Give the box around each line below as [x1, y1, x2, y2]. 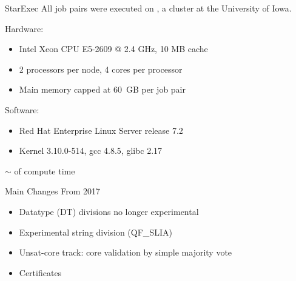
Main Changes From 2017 [5, 185, 101, 197]
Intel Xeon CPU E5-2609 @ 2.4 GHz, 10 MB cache [19, 42, 208, 55]
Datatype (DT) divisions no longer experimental [19, 205, 199, 217]
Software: [5, 103, 39, 116]
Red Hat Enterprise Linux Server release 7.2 [19, 124, 183, 136]
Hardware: [5, 22, 44, 35]
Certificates [19, 266, 62, 279]
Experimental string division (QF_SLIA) [19, 225, 172, 238]
